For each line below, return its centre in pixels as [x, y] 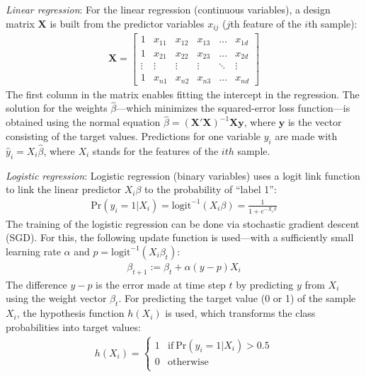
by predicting [265, 284]
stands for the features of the [155, 150]
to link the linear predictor [64, 189]
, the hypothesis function [70, 313]
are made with [306, 135]
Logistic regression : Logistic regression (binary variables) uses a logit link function [183, 175]
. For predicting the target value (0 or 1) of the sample [237, 298]
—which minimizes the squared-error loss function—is [233, 108]
